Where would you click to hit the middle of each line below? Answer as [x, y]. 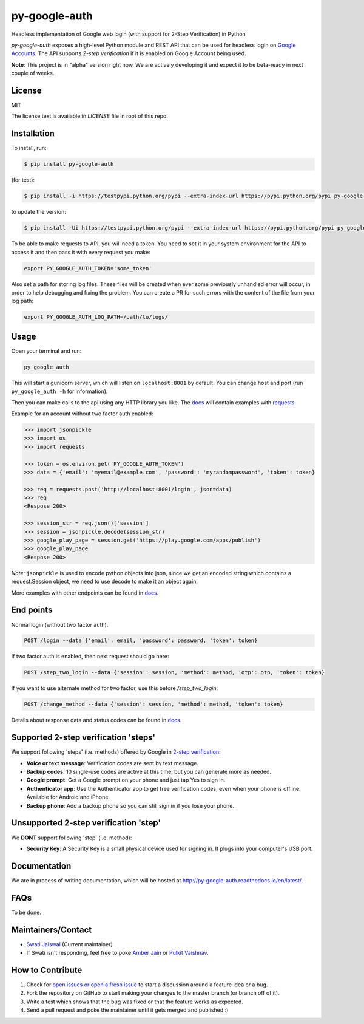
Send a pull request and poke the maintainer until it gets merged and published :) [127, 1010]
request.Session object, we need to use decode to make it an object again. [105, 582]
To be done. [26, 912]
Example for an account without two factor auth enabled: [83, 414]
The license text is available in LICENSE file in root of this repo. [89, 116]
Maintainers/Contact [52, 930]
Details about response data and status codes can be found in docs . [96, 720]
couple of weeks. [33, 73]
